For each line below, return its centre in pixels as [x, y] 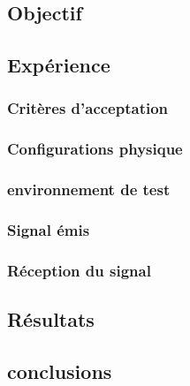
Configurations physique [95, 149]
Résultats [51, 318]
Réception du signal [79, 270]
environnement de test [89, 189]
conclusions [60, 371]
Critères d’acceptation [88, 108]
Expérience [59, 64]
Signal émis [49, 229]
